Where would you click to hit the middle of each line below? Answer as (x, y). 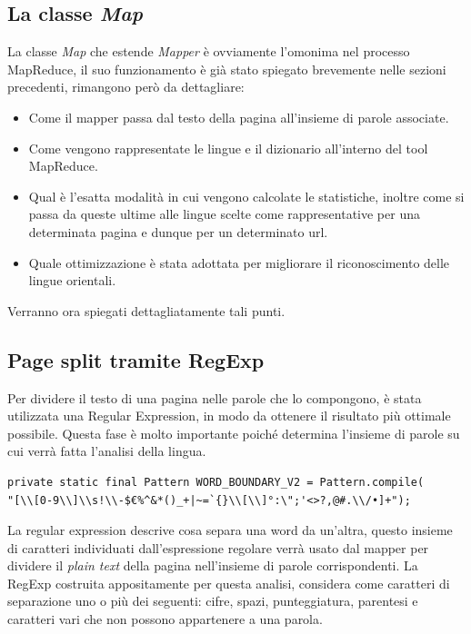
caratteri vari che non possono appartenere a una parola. (165, 619)
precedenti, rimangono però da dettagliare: (126, 87)
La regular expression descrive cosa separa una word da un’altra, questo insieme (230, 530)
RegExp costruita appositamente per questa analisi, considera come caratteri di (229, 583)
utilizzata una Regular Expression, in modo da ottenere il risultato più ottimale (229, 416)
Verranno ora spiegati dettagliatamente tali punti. (146, 310)
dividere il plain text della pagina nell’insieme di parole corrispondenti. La (213, 565)
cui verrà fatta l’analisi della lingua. (107, 451)
